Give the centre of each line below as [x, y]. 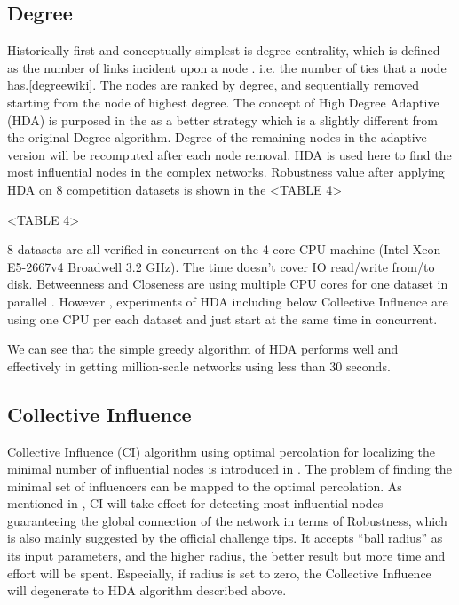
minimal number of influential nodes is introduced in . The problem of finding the [229, 469]
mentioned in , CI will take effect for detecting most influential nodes [195, 503]
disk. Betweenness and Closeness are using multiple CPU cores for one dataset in [228, 284]
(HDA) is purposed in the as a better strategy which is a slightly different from [223, 119]
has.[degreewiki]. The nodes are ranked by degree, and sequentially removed [213, 85]
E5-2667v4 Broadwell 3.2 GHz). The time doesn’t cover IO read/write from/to [221, 266]
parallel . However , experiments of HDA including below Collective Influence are [228, 301]
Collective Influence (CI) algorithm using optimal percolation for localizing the [222, 451]
